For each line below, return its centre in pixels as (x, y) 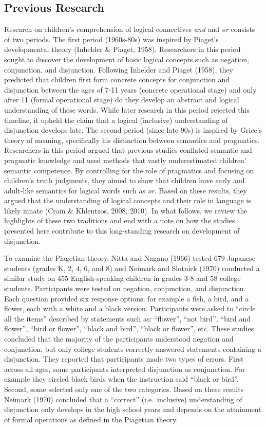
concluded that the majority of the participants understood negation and (119, 339)
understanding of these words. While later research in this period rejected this (127, 109)
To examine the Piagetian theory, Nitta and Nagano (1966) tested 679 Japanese (130, 258)
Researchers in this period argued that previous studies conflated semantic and (128, 150)
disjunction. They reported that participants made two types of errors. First (124, 359)
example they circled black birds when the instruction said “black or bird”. (121, 379)
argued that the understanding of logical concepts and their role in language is (128, 200)
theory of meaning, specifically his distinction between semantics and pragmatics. (132, 140)
